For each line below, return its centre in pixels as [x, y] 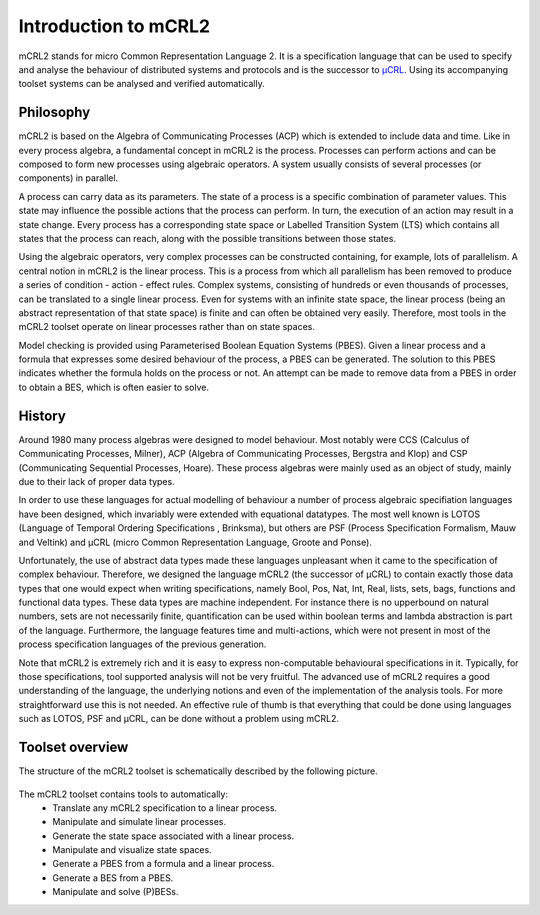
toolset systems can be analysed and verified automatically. [141, 84]
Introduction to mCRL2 [114, 26]
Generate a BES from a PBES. [113, 877]
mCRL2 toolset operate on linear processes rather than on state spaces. [166, 327]
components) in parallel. [68, 178]
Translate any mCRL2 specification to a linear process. [165, 807]
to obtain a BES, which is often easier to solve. [114, 387]
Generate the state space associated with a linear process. [173, 836]
